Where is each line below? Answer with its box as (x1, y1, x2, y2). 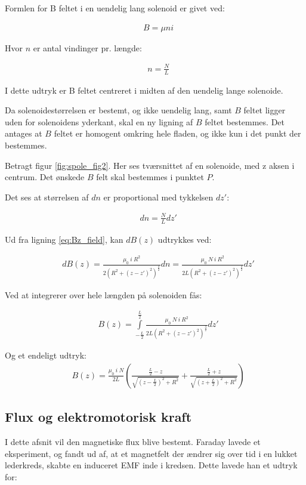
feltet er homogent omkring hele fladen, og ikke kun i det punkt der (54, 127, 301, 140)
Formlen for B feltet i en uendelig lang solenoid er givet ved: (5, 2, 225, 14)
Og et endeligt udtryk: (5, 349, 86, 362)
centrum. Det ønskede (5, 171, 85, 183)
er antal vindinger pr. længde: (33, 41, 142, 54)
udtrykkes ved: (157, 233, 212, 245)
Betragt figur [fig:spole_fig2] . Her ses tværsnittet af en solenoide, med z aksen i (5, 159, 295, 171)
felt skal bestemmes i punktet (96, 171, 204, 183)
